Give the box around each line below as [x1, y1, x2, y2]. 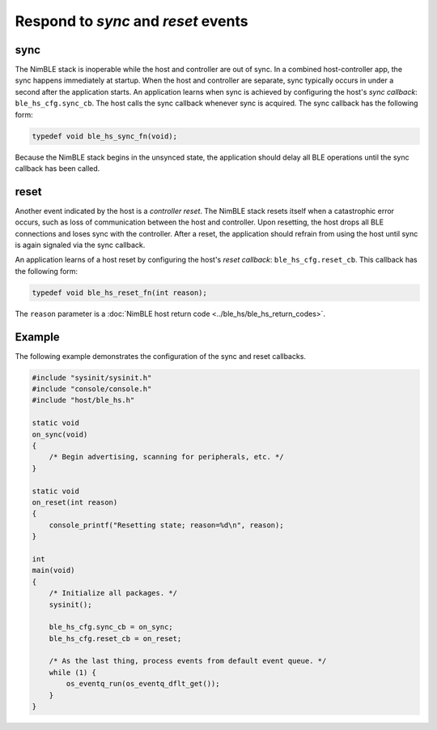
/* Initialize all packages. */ [49, 588, 178, 598]
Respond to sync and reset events [15, 12, 248, 30]
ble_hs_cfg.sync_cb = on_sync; [49, 622, 173, 632]
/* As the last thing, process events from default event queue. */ [49, 656, 327, 666]
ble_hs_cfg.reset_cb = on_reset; [49, 634, 182, 643]
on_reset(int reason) [32, 498, 118, 506]
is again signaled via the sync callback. [15, 240, 146, 250]
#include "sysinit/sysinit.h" [32, 373, 152, 382]
